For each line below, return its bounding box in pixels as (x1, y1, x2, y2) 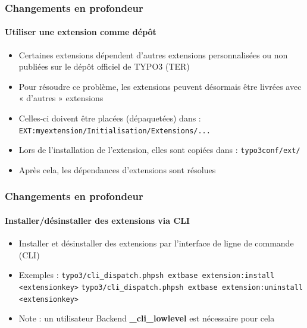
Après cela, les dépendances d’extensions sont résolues (18, 163, 216, 176)
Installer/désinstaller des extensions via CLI (5, 214, 190, 226)
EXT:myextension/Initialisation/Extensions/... (18, 126, 211, 135)
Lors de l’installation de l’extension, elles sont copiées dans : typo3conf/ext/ (18, 143, 300, 156)
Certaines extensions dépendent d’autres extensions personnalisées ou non (18, 48, 288, 61)
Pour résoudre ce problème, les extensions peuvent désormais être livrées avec (18, 80, 302, 92)
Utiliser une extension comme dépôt (5, 26, 156, 38)
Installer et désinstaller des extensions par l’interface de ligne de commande (18, 237, 294, 249)
